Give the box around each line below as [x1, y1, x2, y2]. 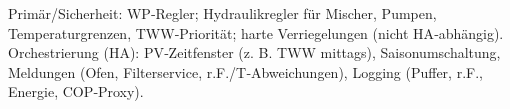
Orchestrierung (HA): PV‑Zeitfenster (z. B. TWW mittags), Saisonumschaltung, [8, 42, 501, 63]
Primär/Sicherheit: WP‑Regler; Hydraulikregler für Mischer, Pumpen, [8, 3, 437, 23]
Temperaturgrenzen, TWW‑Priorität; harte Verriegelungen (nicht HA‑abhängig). [8, 22, 504, 43]
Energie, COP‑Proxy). [8, 81, 144, 102]
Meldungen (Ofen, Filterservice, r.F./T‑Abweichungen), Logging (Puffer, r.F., [8, 61, 483, 82]
